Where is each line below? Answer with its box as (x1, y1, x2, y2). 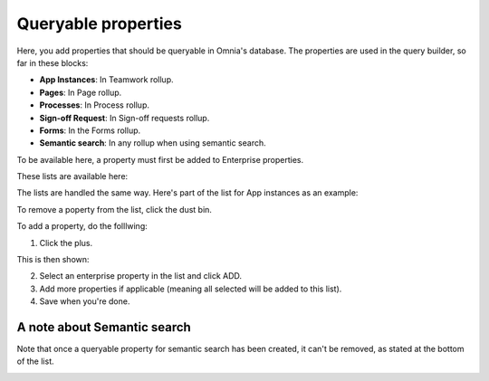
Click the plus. (39, 237, 93, 248)
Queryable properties (16, 14, 183, 33)
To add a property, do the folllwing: (16, 221, 149, 232)
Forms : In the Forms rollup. (39, 125, 141, 136)
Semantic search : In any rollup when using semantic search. (39, 138, 266, 148)
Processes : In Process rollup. (39, 100, 149, 110)
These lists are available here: (16, 171, 129, 182)
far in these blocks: (16, 57, 89, 68)
